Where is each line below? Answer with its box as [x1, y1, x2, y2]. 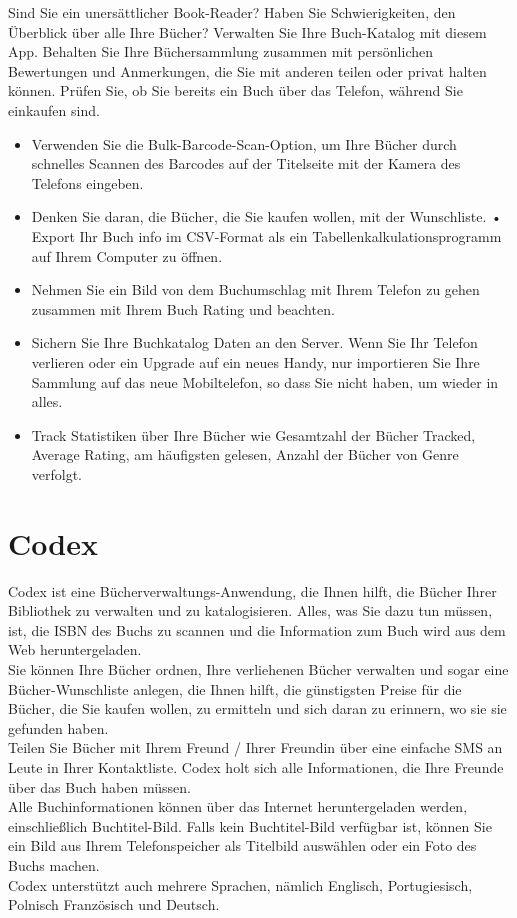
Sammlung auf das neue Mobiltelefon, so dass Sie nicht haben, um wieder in [31, 371, 499, 392]
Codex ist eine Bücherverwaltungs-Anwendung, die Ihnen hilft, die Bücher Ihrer [8, 580, 497, 601]
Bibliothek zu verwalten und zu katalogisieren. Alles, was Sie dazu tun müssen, [8, 600, 493, 621]
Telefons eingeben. [31, 172, 144, 193]
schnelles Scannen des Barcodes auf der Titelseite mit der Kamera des [31, 153, 461, 174]
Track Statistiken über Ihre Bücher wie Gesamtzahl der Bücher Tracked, [31, 424, 476, 445]
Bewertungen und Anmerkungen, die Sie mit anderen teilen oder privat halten [8, 60, 487, 81]
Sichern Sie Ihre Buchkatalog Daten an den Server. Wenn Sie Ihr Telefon [31, 332, 478, 353]
